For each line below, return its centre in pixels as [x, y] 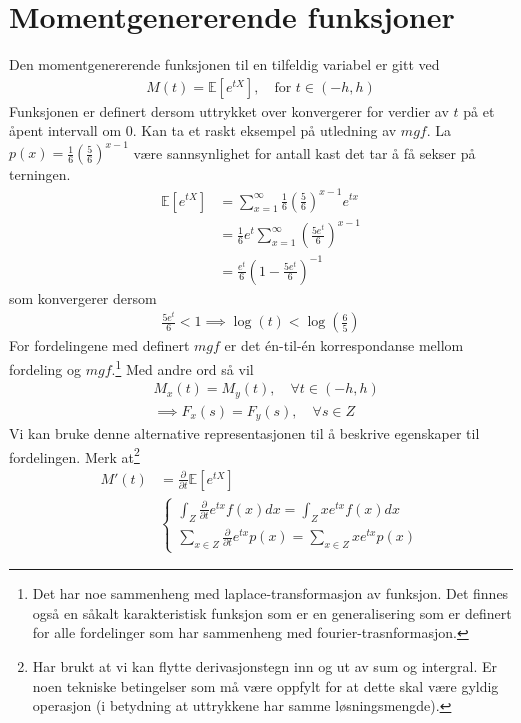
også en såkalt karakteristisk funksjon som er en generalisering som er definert [272, 612]
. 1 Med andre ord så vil [182, 367]
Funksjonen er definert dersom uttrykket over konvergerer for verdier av [229, 110]
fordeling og [45, 368]
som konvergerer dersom [83, 297]
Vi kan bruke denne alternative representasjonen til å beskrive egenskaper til [244, 433]
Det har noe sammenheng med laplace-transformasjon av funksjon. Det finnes [270, 593]
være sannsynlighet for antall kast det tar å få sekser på [304, 152]
